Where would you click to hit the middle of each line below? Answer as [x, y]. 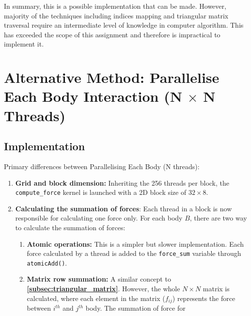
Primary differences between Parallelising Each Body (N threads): [102, 166]
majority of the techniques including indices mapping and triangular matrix [116, 15]
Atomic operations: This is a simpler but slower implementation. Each [135, 244]
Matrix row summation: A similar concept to [99, 279]
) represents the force [204, 298]
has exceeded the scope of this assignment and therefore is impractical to [112, 34]
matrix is [216, 289]
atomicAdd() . [47, 262]
